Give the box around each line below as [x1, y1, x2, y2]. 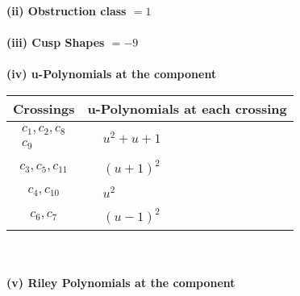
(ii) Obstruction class [6, 2, 127, 19]
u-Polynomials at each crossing [87, 98, 287, 118]
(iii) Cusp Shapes [6, 34, 105, 51]
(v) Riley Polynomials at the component [6, 274, 235, 291]
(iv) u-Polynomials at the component [6, 65, 217, 82]
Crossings [13, 98, 75, 118]
